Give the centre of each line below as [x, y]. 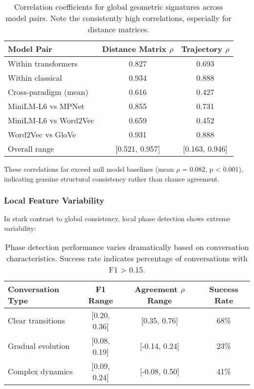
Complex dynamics [40, 371]
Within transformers [43, 63]
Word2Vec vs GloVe [42, 134]
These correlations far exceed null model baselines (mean [89, 169]
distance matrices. [119, 29]
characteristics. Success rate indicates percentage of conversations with [127, 258]
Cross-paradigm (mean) [48, 92]
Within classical [35, 78]
